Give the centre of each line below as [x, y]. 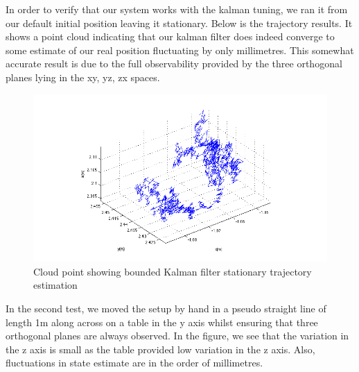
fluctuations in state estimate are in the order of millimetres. [134, 363]
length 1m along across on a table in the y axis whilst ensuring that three [162, 322]
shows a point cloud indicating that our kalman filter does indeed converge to [170, 36]
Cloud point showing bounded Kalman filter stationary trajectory [173, 271]
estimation [55, 285]
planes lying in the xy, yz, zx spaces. [83, 77]
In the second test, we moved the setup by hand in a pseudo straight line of [166, 308]
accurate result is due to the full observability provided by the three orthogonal [174, 64]
